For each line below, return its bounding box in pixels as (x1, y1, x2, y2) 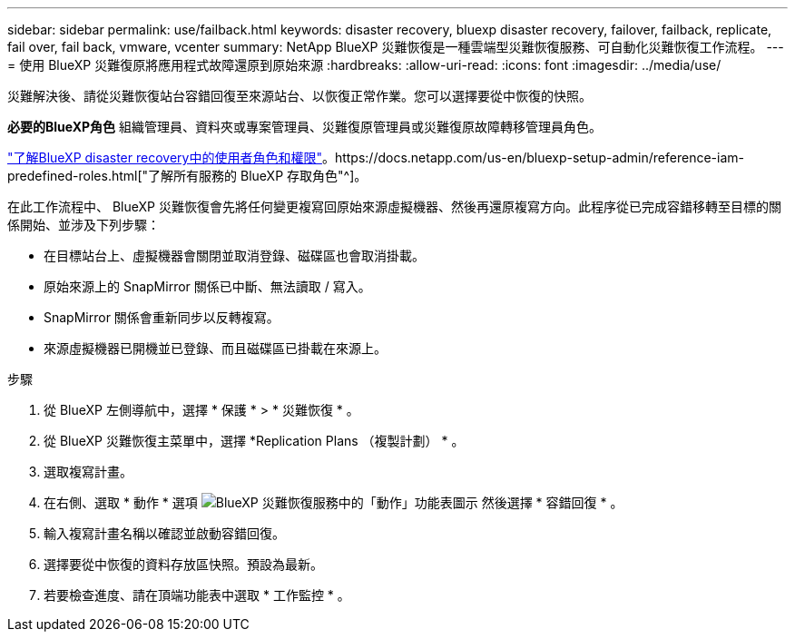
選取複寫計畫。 (44, 464, 132, 479)
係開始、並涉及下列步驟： (7, 217, 160, 232)
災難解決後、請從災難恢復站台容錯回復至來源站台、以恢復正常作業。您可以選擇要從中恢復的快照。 (7, 88, 592, 103)
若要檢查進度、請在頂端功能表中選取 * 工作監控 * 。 (44, 587, 350, 603)
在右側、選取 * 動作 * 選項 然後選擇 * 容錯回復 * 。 (44, 495, 623, 510)
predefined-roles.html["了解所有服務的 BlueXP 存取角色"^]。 (7, 168, 368, 183)
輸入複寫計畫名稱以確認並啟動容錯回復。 (44, 526, 285, 541)
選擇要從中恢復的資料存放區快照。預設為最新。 (44, 556, 323, 572)
